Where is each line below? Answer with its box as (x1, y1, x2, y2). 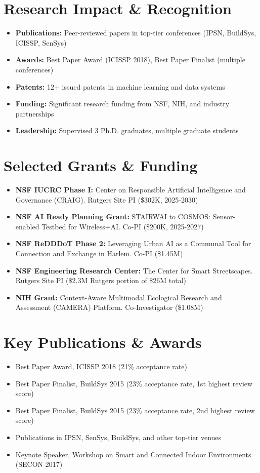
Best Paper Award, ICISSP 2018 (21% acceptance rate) (15, 361, 187, 372)
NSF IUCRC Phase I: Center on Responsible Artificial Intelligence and (15, 184, 246, 194)
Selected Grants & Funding (4, 155, 198, 176)
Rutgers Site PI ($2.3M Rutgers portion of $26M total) (15, 275, 187, 286)
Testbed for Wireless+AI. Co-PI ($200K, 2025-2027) (41, 221, 204, 231)
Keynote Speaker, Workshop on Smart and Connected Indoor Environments (15, 449, 251, 459)
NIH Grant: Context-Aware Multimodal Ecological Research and (15, 292, 222, 302)
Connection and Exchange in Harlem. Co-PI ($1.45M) (15, 248, 183, 258)
